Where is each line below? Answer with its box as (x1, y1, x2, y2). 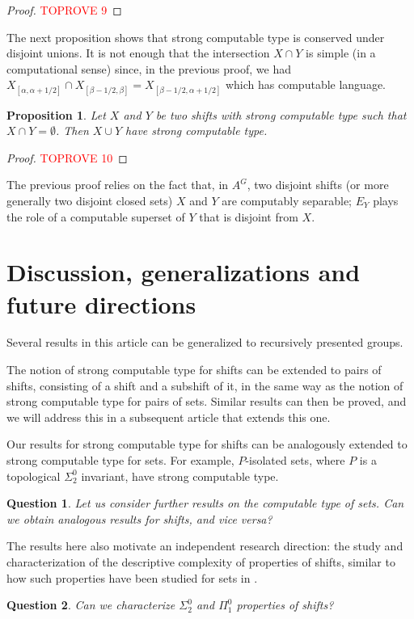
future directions (6, 287, 196, 320)
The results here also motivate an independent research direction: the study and (6, 537, 403, 554)
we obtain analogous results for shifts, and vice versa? (6, 510, 272, 527)
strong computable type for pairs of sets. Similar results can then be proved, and (6, 393, 407, 410)
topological (6, 467, 61, 484)
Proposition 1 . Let (6, 106, 106, 123)
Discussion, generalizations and (6, 255, 361, 288)
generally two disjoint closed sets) (6, 192, 173, 208)
